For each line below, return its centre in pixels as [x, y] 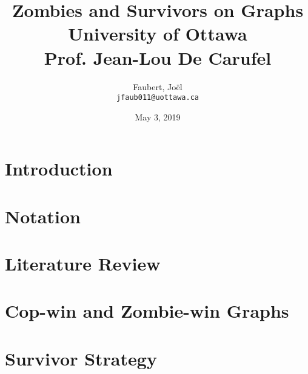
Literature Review [83, 264]
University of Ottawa [158, 34]
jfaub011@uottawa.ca [158, 98]
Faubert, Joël [158, 86]
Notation [43, 216]
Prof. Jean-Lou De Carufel [158, 57]
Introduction [59, 169]
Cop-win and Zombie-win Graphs [147, 311]
